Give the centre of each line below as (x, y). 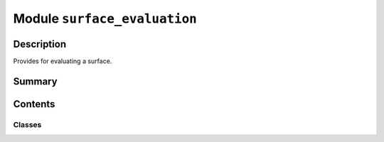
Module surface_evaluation (105, 18)
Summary (35, 81)
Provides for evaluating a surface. (63, 61)
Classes (27, 124)
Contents (34, 104)
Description (40, 44)
